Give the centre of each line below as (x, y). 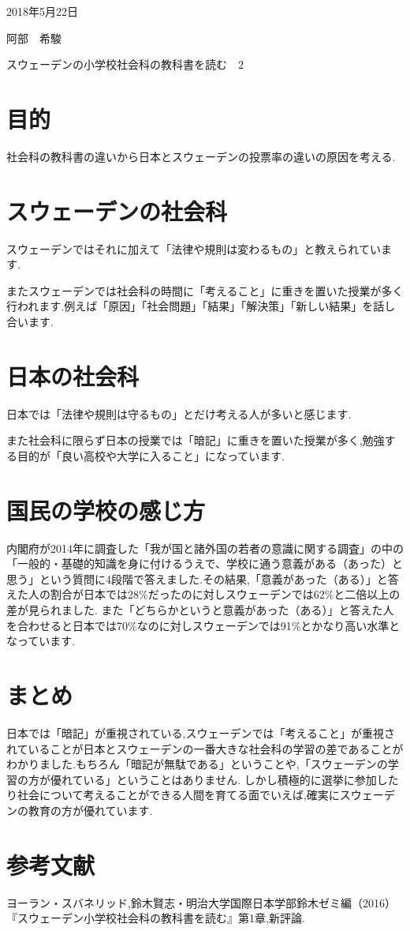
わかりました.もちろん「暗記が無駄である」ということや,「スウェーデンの (197, 764)
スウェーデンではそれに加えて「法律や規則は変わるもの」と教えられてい (194, 248)
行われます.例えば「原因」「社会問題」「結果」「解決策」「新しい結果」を (190, 306)
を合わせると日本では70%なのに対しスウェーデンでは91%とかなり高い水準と (203, 625)
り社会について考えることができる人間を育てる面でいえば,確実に (173, 795)
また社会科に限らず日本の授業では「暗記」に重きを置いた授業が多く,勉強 (196, 440)
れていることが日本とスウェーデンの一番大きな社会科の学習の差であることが (205, 748)
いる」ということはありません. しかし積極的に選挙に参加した (241, 779)
